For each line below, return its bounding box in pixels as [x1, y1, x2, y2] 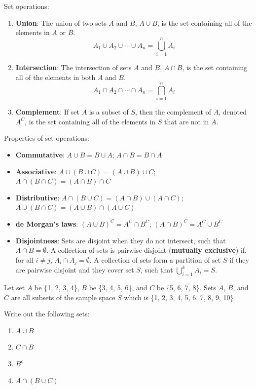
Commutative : [15, 150, 65, 159]
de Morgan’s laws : [15, 218, 78, 229]
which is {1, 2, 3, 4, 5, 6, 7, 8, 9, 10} [124, 292, 234, 302]
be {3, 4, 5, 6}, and [89, 282, 147, 292]
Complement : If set [15, 107, 79, 117]
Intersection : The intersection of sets [15, 62, 132, 72]
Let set [4, 282, 25, 292]
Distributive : [15, 192, 60, 202]
